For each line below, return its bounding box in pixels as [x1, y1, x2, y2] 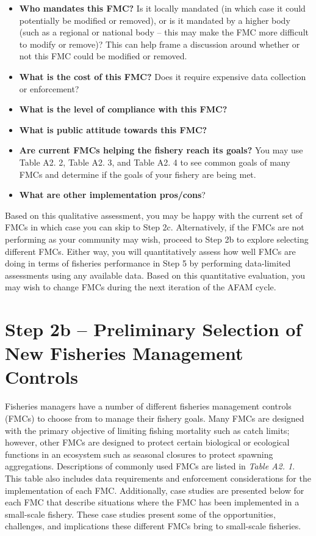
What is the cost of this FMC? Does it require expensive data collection [19, 70, 306, 83]
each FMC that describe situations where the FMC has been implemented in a [5, 496, 300, 508]
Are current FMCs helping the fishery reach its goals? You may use [19, 144, 303, 156]
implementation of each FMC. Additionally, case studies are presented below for [5, 483, 304, 496]
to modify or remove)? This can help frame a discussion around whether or [19, 37, 300, 50]
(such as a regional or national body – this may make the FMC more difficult [19, 26, 309, 39]
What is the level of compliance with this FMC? [19, 103, 228, 116]
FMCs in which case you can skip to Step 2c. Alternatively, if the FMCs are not [5, 221, 304, 233]
